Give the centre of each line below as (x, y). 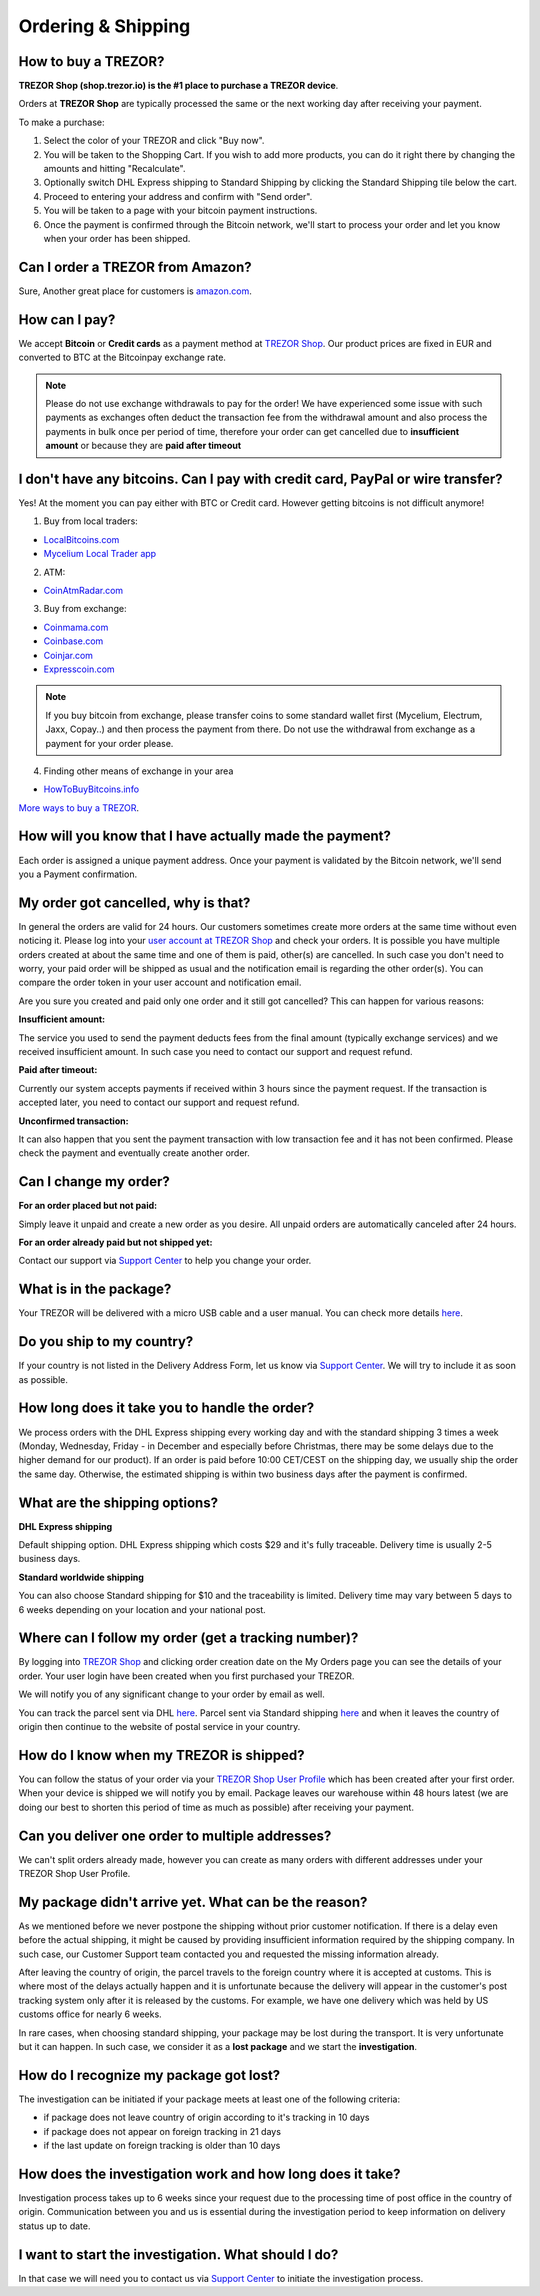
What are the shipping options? (118, 1502)
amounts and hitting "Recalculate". (114, 169)
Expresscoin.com (79, 669)
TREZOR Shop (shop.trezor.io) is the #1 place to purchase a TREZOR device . (178, 86)
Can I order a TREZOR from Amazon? (135, 266)
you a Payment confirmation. (78, 874)
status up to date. (54, 2226)
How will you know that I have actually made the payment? (205, 836)
